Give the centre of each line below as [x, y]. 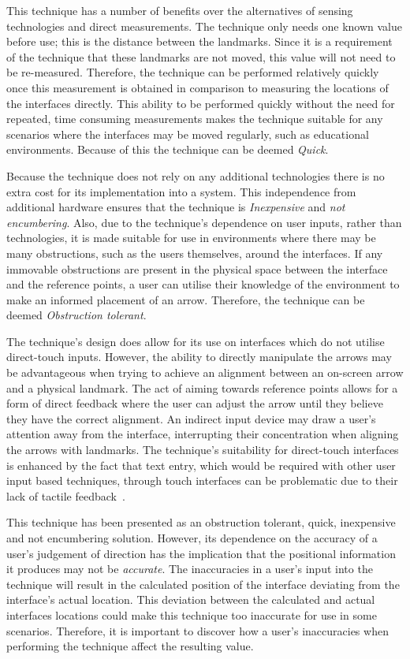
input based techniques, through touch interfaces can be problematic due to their [202, 480]
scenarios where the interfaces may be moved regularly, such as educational [188, 134]
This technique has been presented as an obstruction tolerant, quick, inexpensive [201, 522]
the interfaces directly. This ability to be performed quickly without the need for [201, 103]
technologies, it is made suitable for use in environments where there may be [191, 238]
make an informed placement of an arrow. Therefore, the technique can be [186, 299]
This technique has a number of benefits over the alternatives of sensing [180, 10]
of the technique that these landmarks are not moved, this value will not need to [201, 56]
